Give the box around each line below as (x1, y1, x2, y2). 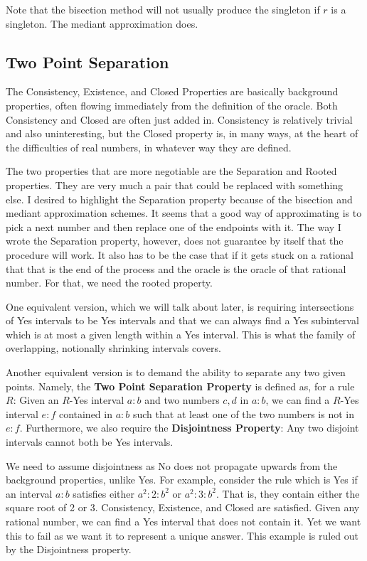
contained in (58, 406, 112, 421)
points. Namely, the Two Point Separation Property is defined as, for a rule (6, 378, 355, 393)
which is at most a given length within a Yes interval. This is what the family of (6, 326, 356, 341)
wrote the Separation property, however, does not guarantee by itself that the (6, 233, 344, 248)
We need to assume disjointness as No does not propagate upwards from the (6, 458, 338, 473)
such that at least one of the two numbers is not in (132, 406, 355, 421)
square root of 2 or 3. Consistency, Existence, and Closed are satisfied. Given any (6, 500, 360, 515)
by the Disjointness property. (6, 542, 132, 557)
